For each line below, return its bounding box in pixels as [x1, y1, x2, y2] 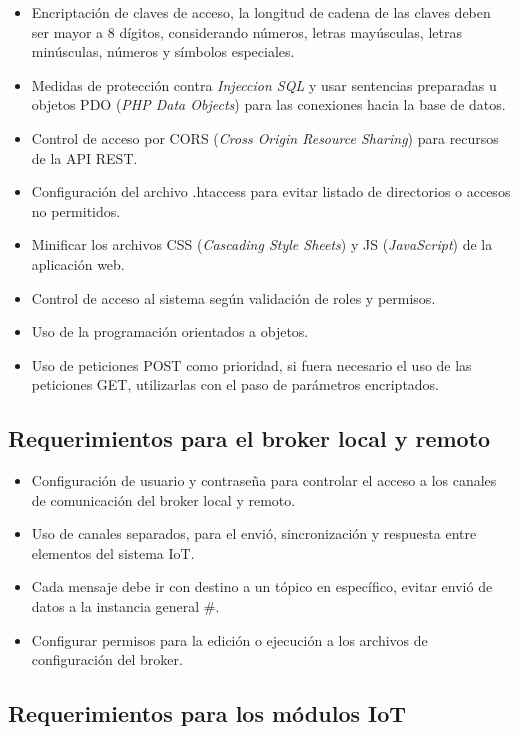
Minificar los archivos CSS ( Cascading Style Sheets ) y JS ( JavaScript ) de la [31, 234, 493, 255]
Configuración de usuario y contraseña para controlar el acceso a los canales [31, 470, 497, 491]
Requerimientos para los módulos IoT [8, 698, 407, 729]
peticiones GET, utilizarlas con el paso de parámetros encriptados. [31, 374, 440, 395]
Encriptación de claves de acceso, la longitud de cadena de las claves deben [31, 2, 491, 22]
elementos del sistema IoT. [31, 542, 195, 563]
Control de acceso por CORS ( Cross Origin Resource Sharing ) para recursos [31, 127, 499, 148]
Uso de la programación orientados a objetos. [31, 321, 309, 342]
